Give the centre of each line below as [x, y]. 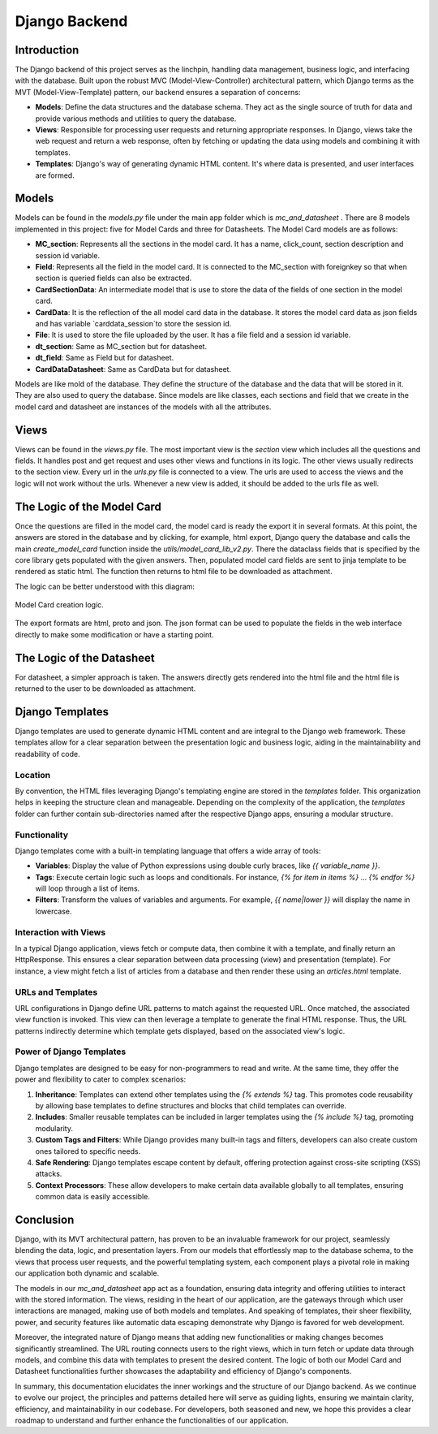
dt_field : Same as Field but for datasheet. [105, 358]
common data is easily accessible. [92, 1197]
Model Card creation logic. [60, 605]
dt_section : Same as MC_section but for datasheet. [121, 346]
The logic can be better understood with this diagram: [105, 586]
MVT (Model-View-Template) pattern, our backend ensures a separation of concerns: [158, 92]
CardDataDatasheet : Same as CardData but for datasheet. [133, 369]
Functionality [42, 835]
